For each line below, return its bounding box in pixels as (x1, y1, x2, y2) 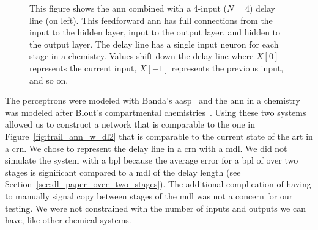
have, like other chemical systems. (5, 214, 131, 226)
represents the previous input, (171, 61, 284, 74)
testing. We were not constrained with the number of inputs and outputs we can (5, 201, 306, 214)
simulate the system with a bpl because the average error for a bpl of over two (5, 154, 298, 167)
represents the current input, (29, 61, 137, 74)
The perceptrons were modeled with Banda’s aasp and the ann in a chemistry (5, 94, 300, 107)
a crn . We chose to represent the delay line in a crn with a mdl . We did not (5, 142, 287, 154)
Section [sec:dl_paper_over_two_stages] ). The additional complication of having (5, 178, 311, 190)
